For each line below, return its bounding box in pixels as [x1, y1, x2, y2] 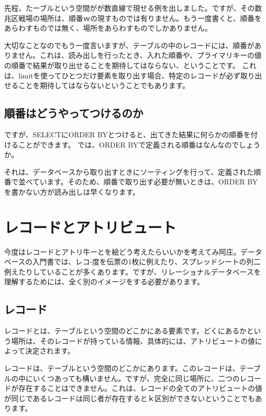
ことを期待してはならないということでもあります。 [18, 80, 190, 91]
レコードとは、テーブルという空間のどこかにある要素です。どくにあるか [4, 325, 247, 336]
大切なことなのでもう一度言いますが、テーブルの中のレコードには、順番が [4, 39, 255, 50]
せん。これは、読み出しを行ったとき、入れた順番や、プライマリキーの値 [18, 50, 262, 60]
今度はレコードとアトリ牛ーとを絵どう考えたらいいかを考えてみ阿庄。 [4, 246, 241, 257]
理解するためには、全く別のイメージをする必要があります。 [4, 276, 204, 287]
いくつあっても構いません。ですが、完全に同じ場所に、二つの [32, 372, 240, 383]
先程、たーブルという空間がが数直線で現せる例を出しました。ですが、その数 [4, 3, 262, 13]
